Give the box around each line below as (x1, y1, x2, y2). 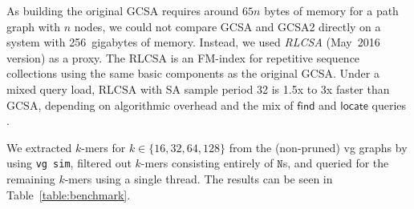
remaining (6, 171, 55, 187)
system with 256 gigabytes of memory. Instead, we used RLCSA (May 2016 (6, 34, 380, 50)
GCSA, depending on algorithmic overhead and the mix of (6, 96, 294, 113)
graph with (6, 18, 60, 34)
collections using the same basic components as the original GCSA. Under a (6, 65, 379, 82)
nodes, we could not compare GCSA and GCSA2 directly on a (74, 18, 381, 34)
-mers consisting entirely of (140, 155, 274, 171)
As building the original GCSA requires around (6, 2, 239, 18)
